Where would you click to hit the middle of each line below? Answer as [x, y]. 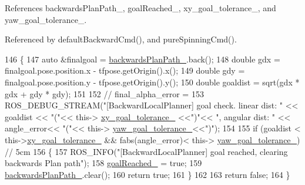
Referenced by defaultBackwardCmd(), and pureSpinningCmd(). [121, 39]
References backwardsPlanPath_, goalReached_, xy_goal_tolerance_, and [140, 8]
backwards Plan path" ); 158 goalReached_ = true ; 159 [103, 163]
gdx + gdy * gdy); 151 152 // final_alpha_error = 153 [104, 93]
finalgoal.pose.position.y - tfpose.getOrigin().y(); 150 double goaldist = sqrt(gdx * [152, 82]
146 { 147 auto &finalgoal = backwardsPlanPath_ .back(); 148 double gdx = [143, 59]
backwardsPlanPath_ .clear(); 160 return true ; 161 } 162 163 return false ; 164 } [148, 174]
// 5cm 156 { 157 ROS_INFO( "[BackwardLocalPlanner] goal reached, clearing [146, 151]
